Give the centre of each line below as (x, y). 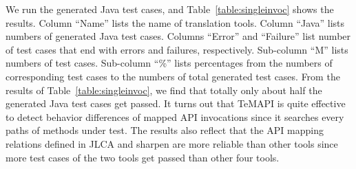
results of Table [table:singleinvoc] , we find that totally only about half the (164, 90)
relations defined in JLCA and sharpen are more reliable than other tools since (172, 143)
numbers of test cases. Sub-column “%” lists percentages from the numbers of (169, 63)
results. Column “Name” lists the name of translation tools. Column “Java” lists (175, 22)
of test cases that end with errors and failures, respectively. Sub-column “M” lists (177, 49)
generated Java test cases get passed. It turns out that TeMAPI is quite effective (176, 103)
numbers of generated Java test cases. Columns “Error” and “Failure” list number (178, 36)
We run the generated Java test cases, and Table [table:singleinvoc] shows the (170, 9)
